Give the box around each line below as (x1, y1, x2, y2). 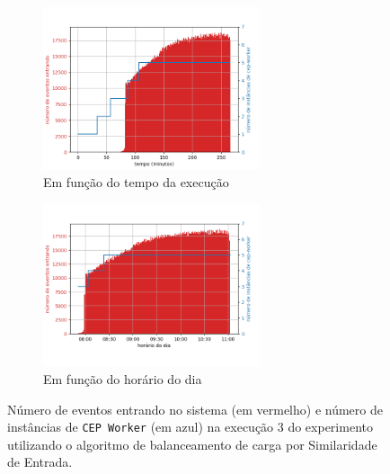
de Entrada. (7, 452, 73, 471)
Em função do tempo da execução (43, 173, 229, 192)
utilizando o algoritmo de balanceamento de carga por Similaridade (7, 434, 377, 453)
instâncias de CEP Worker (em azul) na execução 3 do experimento (7, 417, 373, 436)
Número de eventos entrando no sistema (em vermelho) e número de (7, 399, 383, 418)
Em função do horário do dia (43, 369, 202, 388)
